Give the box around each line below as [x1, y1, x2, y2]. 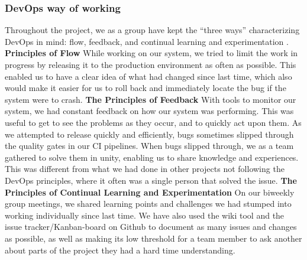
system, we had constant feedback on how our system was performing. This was [5, 105, 294, 117]
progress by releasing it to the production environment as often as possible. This [5, 58, 296, 70]
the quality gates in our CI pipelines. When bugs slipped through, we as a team [5, 139, 294, 152]
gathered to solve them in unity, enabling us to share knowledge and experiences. [5, 151, 299, 163]
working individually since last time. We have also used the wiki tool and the [5, 209, 285, 221]
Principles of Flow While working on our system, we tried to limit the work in [5, 47, 298, 59]
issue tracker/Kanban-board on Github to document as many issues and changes [5, 220, 297, 233]
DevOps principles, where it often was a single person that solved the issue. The [5, 174, 297, 186]
